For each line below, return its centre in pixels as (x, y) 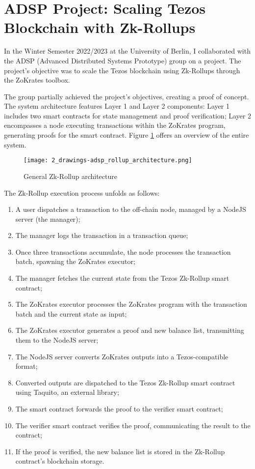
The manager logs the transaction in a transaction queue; (102, 235)
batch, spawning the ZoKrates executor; (75, 261)
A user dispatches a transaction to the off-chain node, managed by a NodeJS (131, 209)
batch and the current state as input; (71, 313)
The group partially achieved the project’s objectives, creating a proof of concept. (127, 96)
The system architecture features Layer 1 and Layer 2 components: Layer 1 (117, 106)
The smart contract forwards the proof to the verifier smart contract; (119, 409)
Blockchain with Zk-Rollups (100, 27)
